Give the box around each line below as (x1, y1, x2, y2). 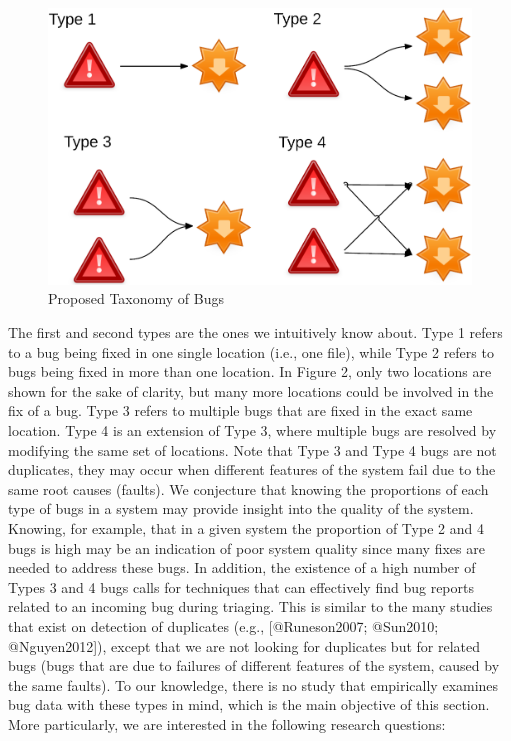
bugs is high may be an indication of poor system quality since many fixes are (8, 537, 485, 558)
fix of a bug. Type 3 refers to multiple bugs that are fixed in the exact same (8, 400, 473, 421)
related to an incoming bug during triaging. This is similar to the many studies (8, 596, 493, 617)
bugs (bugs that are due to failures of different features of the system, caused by (8, 655, 500, 676)
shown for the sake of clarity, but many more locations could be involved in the (8, 380, 494, 401)
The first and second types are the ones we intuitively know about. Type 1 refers (8, 322, 503, 343)
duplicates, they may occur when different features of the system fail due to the (8, 459, 496, 480)
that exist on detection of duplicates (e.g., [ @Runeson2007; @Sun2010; (8, 615, 439, 636)
